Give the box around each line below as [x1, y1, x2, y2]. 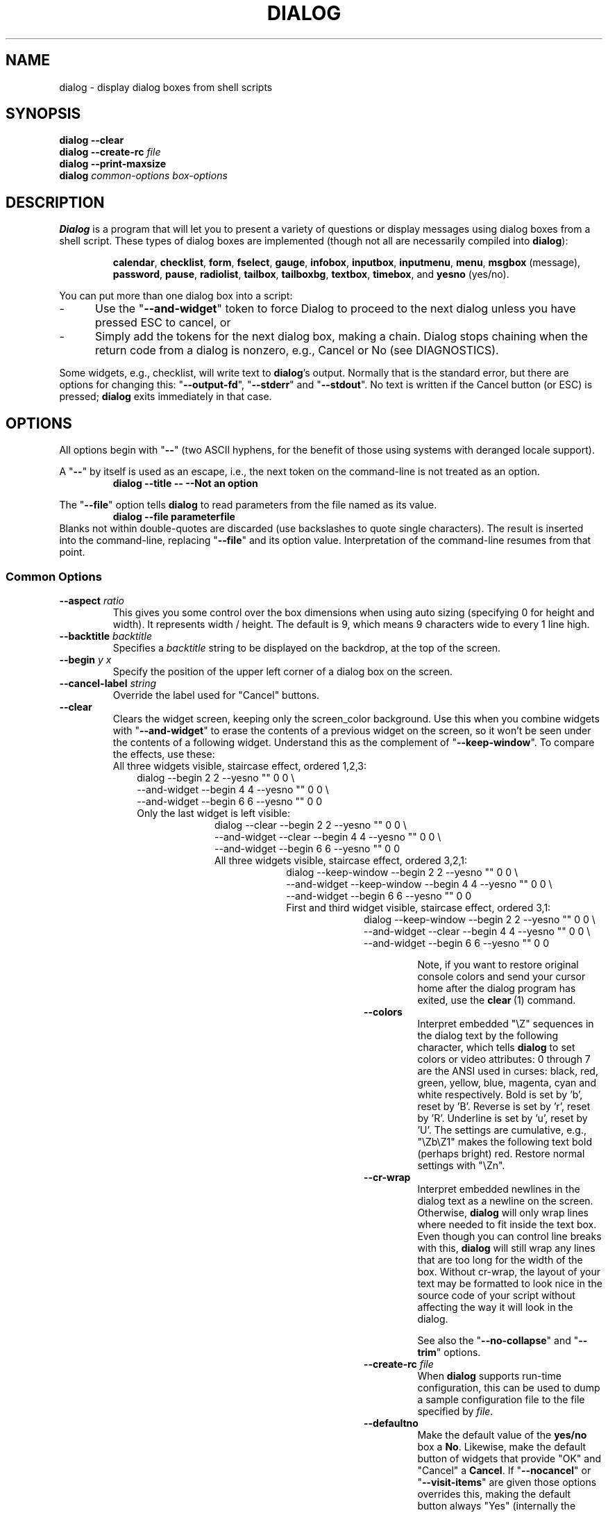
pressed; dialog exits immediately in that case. [59, 390, 272, 403]
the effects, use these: [112, 747, 215, 760]
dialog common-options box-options [59, 170, 228, 182]
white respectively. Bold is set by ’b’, [417, 1088, 583, 1100]
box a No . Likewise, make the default [417, 1440, 586, 1453]
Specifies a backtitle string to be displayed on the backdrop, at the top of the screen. [112, 641, 501, 654]
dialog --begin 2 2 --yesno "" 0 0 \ [137, 771, 295, 784]
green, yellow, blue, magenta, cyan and [417, 1076, 596, 1089]
